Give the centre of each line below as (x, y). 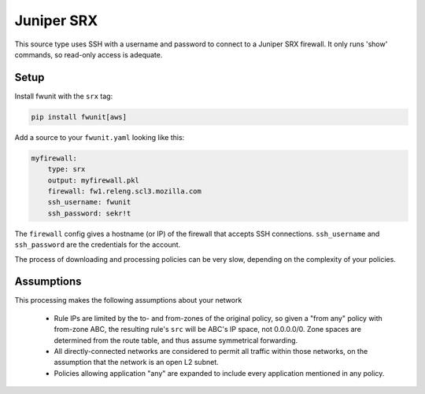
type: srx (67, 169)
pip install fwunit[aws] (79, 117)
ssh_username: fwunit (89, 202)
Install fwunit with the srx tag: (64, 96)
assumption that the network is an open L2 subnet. (137, 363)
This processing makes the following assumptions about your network (128, 300)
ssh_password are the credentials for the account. (98, 245)
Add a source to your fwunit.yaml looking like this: (100, 137)
